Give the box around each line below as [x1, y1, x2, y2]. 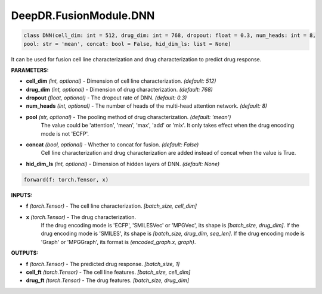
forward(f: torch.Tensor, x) [23, 176, 109, 183]
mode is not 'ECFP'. [41, 130, 89, 137]
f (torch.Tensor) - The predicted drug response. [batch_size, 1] [26, 260, 180, 267]
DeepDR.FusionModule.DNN [11, 9, 155, 22]
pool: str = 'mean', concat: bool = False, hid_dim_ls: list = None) [23, 40, 231, 47]
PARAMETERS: [11, 66, 49, 74]
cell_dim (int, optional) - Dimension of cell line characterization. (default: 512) [26, 77, 216, 85]
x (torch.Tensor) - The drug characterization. [26, 213, 137, 220]
